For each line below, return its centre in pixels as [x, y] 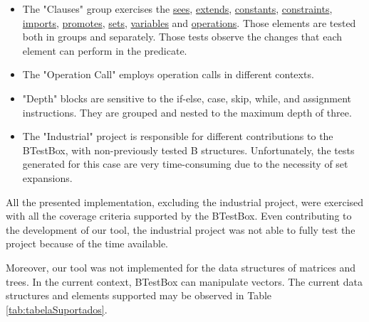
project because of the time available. [87, 243]
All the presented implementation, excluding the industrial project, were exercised [185, 202]
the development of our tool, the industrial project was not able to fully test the [181, 229]
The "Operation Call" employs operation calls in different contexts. [168, 74]
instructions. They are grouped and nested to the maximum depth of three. [187, 112]
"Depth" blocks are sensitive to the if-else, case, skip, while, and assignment [187, 98]
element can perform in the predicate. [105, 50]
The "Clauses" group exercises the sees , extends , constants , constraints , [177, 9]
